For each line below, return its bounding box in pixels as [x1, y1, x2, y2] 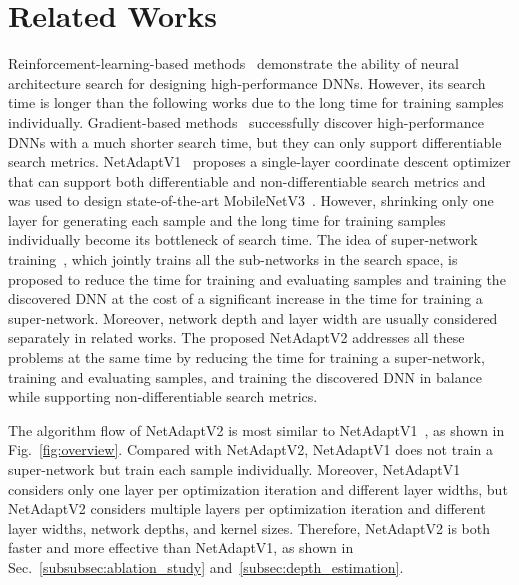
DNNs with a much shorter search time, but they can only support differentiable [8, 131, 502, 152]
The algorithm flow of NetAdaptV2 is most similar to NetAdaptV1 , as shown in [8, 419, 505, 440]
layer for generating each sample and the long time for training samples [8, 209, 446, 230]
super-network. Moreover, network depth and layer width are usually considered [8, 307, 498, 328]
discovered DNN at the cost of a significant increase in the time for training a [8, 288, 483, 309]
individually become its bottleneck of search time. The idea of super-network [8, 229, 478, 250]
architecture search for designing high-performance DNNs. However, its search [8, 72, 486, 93]
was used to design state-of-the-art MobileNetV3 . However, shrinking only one [8, 190, 494, 211]
